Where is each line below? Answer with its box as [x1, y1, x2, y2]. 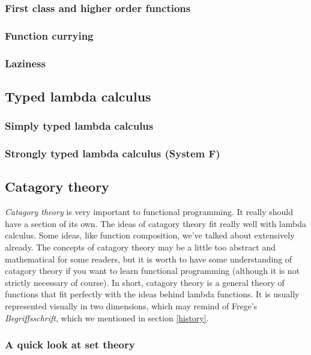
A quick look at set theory [5, 337, 135, 352]
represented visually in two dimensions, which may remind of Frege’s [5, 299, 258, 312]
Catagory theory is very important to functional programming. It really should [5, 205, 293, 218]
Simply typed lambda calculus [5, 118, 154, 133]
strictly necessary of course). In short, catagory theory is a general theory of [5, 276, 285, 288]
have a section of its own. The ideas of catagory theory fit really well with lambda [5, 217, 306, 229]
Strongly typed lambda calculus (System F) [5, 146, 220, 161]
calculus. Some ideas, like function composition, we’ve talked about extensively [5, 229, 295, 241]
